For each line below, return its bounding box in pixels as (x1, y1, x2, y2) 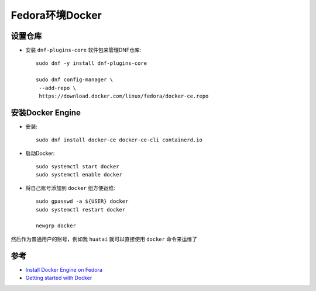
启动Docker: (25, 150, 55, 157)
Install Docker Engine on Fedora (25, 266, 102, 273)
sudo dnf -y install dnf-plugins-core (36, 60, 147, 67)
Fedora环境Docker (11, 9, 102, 22)
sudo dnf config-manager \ (36, 77, 114, 83)
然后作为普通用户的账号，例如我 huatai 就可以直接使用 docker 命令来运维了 (11, 235, 197, 243)
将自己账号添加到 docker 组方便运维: (25, 184, 115, 191)
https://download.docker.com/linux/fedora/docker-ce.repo (39, 93, 209, 99)
